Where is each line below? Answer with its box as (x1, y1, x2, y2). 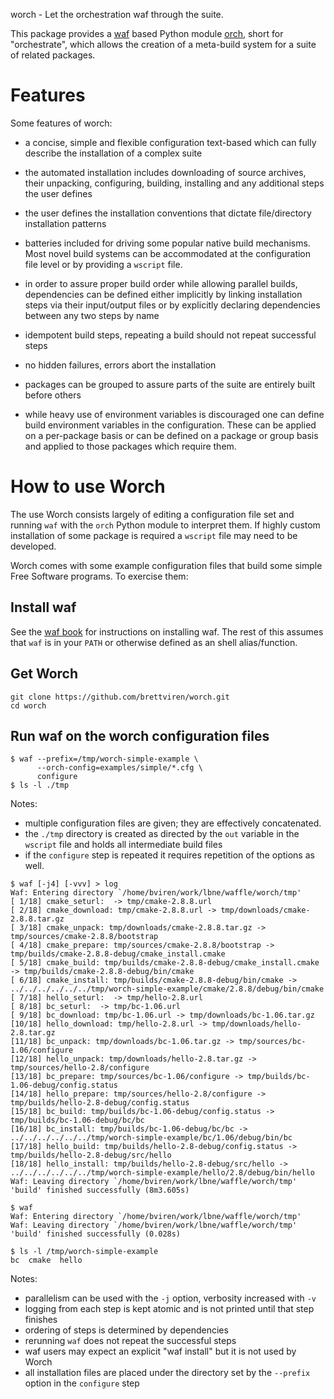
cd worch (10, 700, 47, 711)
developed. (10, 540, 57, 552)
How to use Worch (10, 475, 166, 498)
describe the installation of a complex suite (24, 147, 203, 159)
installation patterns (24, 217, 107, 229)
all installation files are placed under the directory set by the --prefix (24, 1367, 311, 1379)
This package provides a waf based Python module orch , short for (10, 28, 284, 39)
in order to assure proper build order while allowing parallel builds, (24, 277, 298, 289)
